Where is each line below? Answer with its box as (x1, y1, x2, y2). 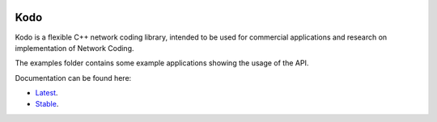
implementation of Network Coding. (15, 43, 134, 53)
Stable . (35, 99, 59, 109)
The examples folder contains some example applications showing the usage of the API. (15, 58, 309, 68)
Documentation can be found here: (15, 73, 132, 82)
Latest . (35, 88, 58, 98)
